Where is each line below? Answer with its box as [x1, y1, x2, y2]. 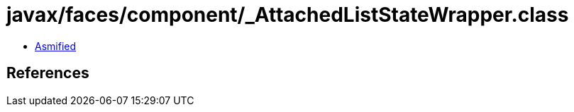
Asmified [35, 39, 77, 52]
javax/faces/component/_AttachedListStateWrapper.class [6, 3, 569, 27]
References [6, 64, 89, 82]
